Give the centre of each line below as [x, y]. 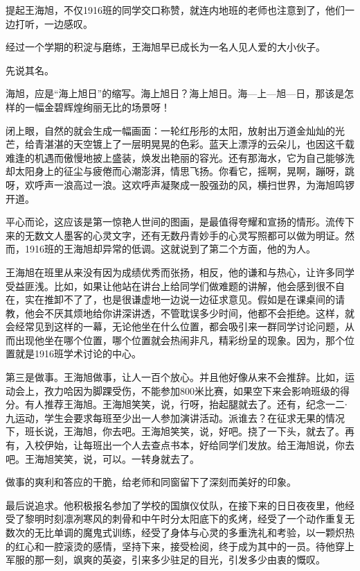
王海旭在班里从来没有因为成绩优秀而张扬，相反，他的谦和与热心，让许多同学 [180, 272]
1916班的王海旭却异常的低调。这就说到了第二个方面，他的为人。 [170, 249]
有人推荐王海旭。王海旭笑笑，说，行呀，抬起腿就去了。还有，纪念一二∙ [186, 404]
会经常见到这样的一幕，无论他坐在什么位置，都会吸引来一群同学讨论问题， [175, 326]
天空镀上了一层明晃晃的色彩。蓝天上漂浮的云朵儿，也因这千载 [214, 144]
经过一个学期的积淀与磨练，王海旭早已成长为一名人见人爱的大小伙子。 [165, 47]
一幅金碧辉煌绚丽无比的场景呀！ [97, 106]
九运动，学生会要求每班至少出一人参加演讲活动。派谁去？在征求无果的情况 [175, 417]
